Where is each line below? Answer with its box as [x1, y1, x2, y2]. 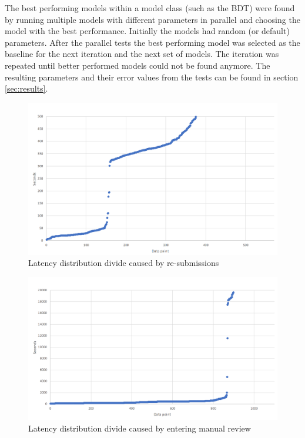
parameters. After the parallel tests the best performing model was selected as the [5, 36, 300, 48]
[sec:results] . [5, 82, 48, 95]
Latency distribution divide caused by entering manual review [28, 422, 251, 434]
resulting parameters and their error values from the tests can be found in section [5, 70, 299, 83]
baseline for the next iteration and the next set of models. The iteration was [5, 48, 279, 60]
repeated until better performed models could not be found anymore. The [5, 59, 270, 71]
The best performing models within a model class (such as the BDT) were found [5, 2, 295, 14]
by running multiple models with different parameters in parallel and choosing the [5, 13, 300, 25]
